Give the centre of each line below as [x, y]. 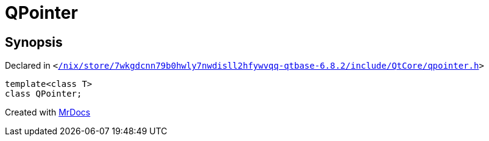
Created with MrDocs [48, 112]
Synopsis [34, 42]
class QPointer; [44, 94]
